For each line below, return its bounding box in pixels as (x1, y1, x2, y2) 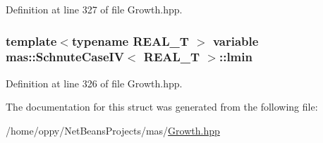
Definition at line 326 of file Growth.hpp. (6, 75, 183, 90)
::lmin (219, 48, 252, 66)
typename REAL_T (71, 32, 189, 49)
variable (212, 32, 259, 49)
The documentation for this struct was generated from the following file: (6, 99, 318, 114)
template (6, 32, 57, 49)
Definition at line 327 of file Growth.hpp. (6, 2, 183, 16)
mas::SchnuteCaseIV (6, 48, 124, 66)
